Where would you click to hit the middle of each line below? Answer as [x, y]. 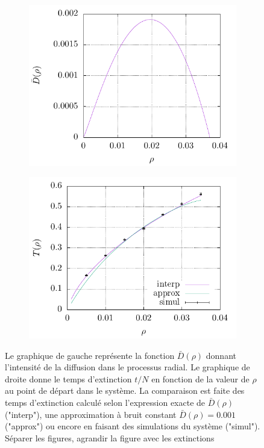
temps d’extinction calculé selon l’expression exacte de [105, 402]
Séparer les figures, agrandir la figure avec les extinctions [110, 437]
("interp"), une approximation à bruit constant [91, 414]
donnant [221, 355]
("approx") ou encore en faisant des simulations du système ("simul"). [133, 426]
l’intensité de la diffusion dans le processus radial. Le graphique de [127, 367]
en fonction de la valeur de [200, 378]
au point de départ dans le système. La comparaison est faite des [125, 390]
